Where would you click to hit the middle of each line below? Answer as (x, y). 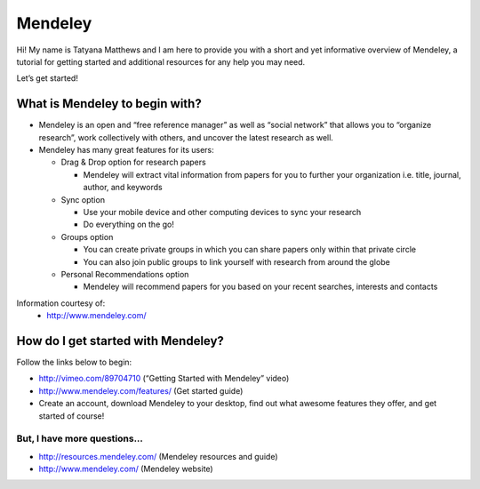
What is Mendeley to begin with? (109, 104)
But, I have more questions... (80, 438)
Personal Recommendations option (125, 274)
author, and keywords (123, 188)
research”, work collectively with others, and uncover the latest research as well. (186, 137)
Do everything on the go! (129, 224)
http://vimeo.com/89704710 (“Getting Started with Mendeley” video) (164, 379)
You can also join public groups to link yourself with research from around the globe (236, 261)
